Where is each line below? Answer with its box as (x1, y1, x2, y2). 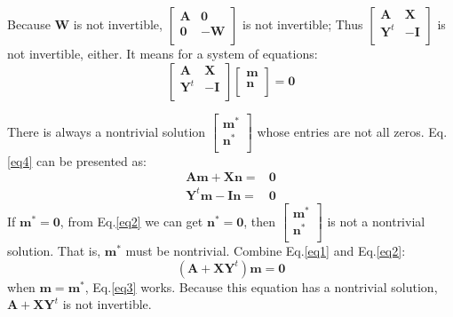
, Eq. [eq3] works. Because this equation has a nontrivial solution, (84, 277, 438, 296)
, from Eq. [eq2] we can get (60, 211, 203, 230)
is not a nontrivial (327, 211, 425, 230)
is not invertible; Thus (242, 15, 363, 33)
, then (243, 211, 276, 230)
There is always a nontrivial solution (7, 122, 206, 140)
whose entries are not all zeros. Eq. (257, 122, 448, 140)
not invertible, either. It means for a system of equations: (7, 44, 318, 62)
